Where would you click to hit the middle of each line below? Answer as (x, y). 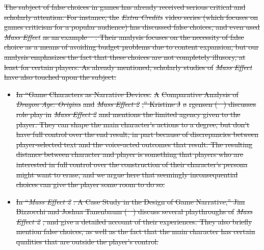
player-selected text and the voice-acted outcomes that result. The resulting (134, 144)
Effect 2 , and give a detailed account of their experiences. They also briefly (134, 221)
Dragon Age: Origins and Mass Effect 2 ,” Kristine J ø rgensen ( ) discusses (136, 104)
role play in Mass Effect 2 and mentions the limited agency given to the (128, 114)
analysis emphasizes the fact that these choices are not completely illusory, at (125, 56)
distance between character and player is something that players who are (130, 154)
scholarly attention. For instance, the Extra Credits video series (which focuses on (131, 17)
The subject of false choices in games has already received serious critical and (125, 7)
